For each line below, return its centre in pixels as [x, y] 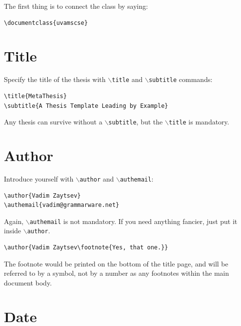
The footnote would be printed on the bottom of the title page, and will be [116, 263]
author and [97, 178]
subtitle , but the [136, 122]
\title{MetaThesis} [35, 96]
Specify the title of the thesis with [55, 79]
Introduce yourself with [39, 178]
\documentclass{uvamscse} [46, 23]
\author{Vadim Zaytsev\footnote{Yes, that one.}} [86, 248]
